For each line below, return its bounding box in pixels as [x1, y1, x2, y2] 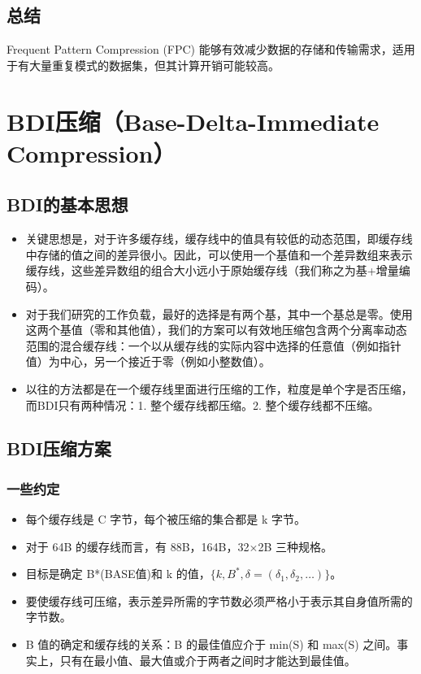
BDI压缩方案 [7, 436, 111, 461]
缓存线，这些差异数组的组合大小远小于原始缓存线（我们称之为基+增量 [25, 262, 399, 279]
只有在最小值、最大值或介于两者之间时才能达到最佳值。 [59, 651, 356, 668]
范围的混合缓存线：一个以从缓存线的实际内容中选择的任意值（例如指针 [25, 337, 401, 354]
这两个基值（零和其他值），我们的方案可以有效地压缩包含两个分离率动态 [25, 321, 407, 338]
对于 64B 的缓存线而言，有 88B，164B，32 [25, 537, 250, 554]
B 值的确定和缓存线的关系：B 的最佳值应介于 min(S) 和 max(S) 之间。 [25, 636, 397, 653]
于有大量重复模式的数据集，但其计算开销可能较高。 [7, 56, 280, 73]
